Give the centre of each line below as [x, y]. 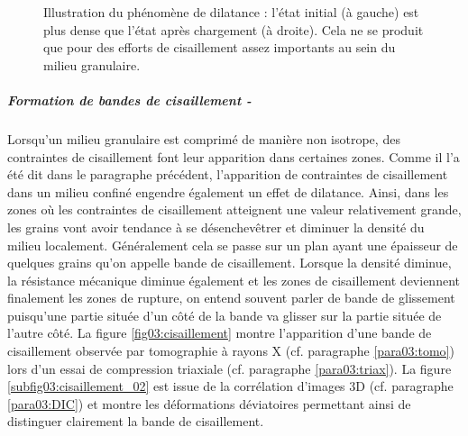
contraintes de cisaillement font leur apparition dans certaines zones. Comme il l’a [234, 156]
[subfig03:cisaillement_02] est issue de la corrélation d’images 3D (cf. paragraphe [230, 386]
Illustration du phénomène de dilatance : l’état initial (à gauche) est [231, 12]
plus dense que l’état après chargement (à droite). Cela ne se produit [234, 29]
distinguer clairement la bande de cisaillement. [136, 421]
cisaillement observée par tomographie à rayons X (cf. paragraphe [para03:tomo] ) [231, 351]
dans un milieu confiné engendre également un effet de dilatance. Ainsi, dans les [228, 191]
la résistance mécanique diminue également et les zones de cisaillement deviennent [234, 280]
